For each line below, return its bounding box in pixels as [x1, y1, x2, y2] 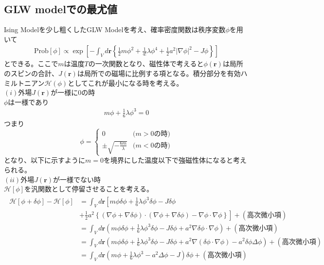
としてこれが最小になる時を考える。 [68, 77, 183, 88]
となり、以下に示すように [4, 155, 86, 165]
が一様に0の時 [51, 87, 95, 97]
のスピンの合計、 [4, 68, 58, 78]
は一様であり [8, 96, 49, 107]
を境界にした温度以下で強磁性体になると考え [103, 155, 247, 165]
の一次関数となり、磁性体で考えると [88, 58, 204, 69]
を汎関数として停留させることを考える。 [24, 184, 154, 194]
